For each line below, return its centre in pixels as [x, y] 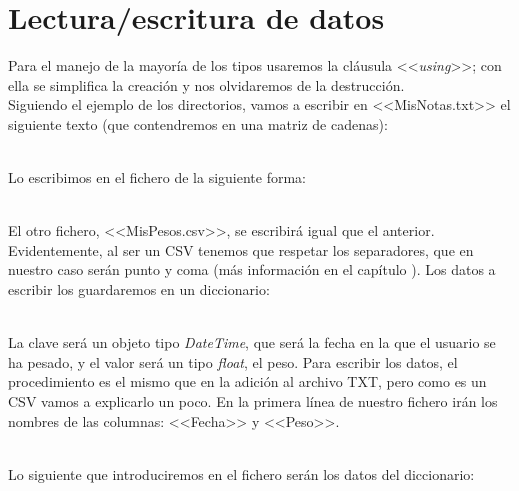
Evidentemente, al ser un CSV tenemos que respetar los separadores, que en [241, 249]
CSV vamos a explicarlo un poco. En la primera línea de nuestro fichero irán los [253, 401]
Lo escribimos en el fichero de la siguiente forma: [157, 177]
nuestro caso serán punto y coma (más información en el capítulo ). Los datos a [252, 269]
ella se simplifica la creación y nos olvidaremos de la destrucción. [206, 84]
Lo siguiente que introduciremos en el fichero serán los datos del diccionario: [241, 473]
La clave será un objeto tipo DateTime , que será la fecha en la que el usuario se [252, 342]
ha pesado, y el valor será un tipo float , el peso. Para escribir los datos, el [233, 361]
